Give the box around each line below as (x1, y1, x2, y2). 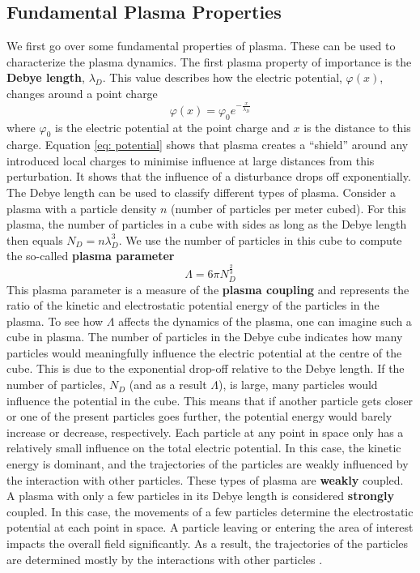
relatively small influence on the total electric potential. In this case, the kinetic (6, 439, 401, 456)
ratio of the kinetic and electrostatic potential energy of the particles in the (6, 297, 380, 314)
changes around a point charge (6, 84, 158, 101)
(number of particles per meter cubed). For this (171, 199, 406, 216)
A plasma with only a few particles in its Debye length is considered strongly (6, 487, 395, 504)
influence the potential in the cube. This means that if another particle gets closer (6, 391, 414, 408)
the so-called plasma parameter (6, 247, 175, 264)
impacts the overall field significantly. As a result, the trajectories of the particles (6, 535, 409, 552)
